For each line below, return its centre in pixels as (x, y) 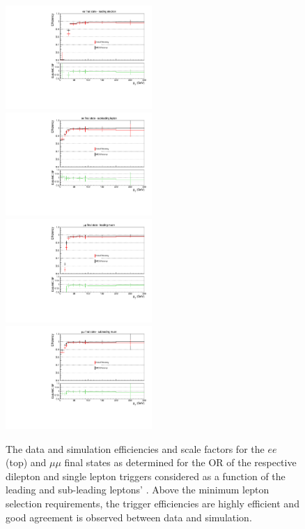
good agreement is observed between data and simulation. (129, 517)
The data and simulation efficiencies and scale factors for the (135, 448)
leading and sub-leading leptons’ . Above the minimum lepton (138, 490)
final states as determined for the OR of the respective (180, 462)
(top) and (26, 462)
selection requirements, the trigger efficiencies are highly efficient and (152, 503)
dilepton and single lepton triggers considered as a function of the (146, 476)
